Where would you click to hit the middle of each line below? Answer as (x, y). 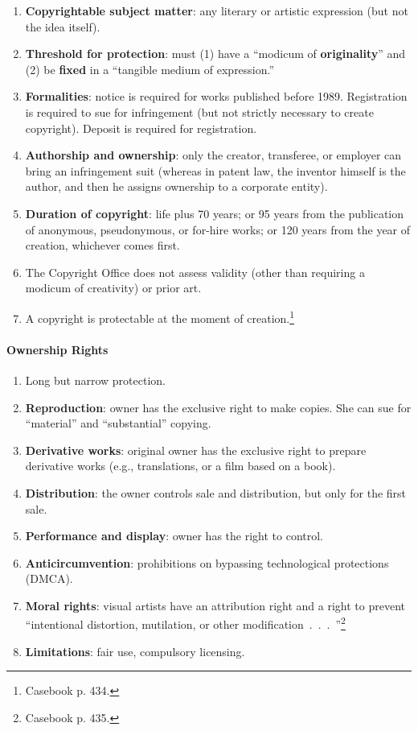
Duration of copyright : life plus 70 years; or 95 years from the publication (215, 213)
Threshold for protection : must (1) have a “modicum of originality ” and (215, 54)
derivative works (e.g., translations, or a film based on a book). (180, 466)
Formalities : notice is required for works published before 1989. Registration (216, 96)
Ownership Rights (57, 349)
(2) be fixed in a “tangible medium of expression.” (150, 69)
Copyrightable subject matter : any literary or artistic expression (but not (217, 10)
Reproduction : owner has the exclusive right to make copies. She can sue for (218, 407)
